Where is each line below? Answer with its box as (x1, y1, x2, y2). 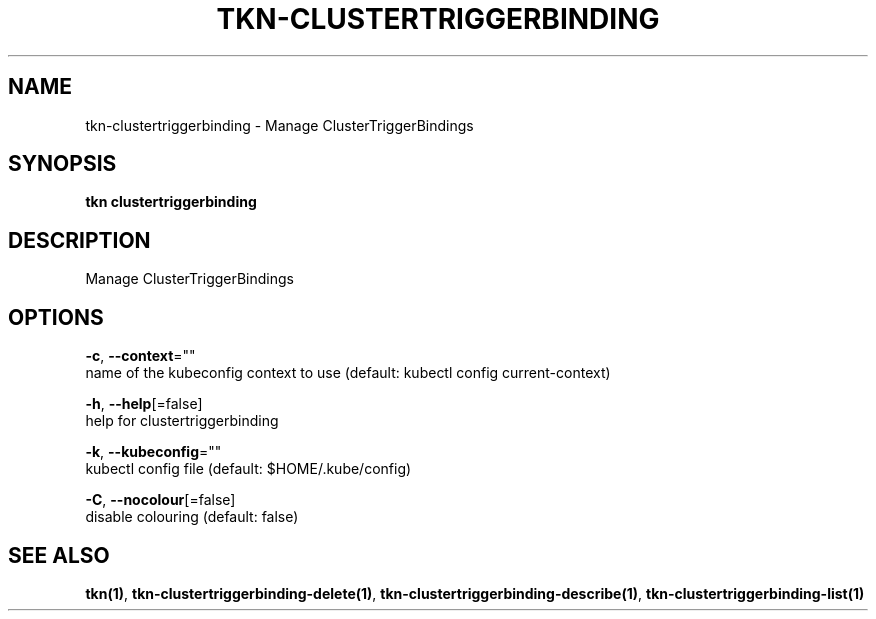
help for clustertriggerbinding (85, 412, 279, 430)
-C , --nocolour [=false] (85, 491, 236, 509)
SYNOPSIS (8, 151, 117, 177)
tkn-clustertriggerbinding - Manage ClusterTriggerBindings (85, 116, 474, 134)
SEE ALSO (8, 542, 110, 568)
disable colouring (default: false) (85, 508, 299, 526)
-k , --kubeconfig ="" (85, 443, 222, 461)
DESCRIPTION (8, 227, 151, 253)
